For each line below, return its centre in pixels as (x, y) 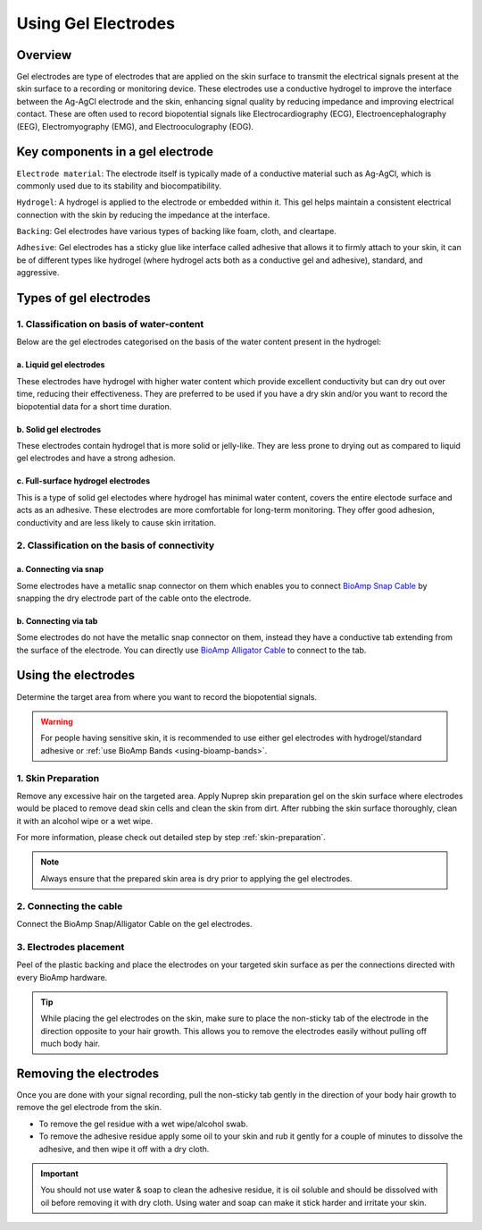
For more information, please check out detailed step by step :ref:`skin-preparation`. (171, 838)
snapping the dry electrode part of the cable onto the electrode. (134, 598)
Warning (57, 721)
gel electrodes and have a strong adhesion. (96, 458)
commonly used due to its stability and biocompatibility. (119, 185)
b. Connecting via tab (57, 620)
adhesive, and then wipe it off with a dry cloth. (124, 1149)
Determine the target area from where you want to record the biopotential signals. (166, 696)
